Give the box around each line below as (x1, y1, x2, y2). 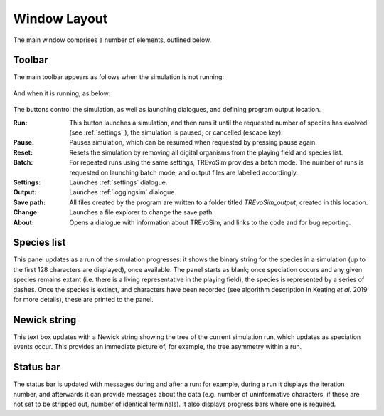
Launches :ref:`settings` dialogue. (69, 178, 168, 187)
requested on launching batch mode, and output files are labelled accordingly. (69, 168, 299, 177)
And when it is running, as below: (13, 89, 111, 98)
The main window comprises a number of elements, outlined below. (13, 36, 212, 44)
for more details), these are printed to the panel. (13, 296, 154, 303)
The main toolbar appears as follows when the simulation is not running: (13, 73, 224, 81)
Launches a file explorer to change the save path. (69, 208, 215, 217)
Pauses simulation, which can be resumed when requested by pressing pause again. (69, 138, 318, 147)
